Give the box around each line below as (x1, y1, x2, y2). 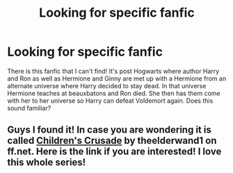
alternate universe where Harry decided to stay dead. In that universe (7, 81, 207, 90)
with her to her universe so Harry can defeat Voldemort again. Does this (7, 96, 214, 105)
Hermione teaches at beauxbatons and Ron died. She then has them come (7, 89, 220, 97)
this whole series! (7, 156, 86, 168)
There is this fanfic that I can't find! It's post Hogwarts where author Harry (7, 67, 220, 75)
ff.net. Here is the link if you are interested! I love (7, 146, 222, 158)
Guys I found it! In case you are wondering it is (7, 124, 212, 136)
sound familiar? (7, 104, 51, 112)
